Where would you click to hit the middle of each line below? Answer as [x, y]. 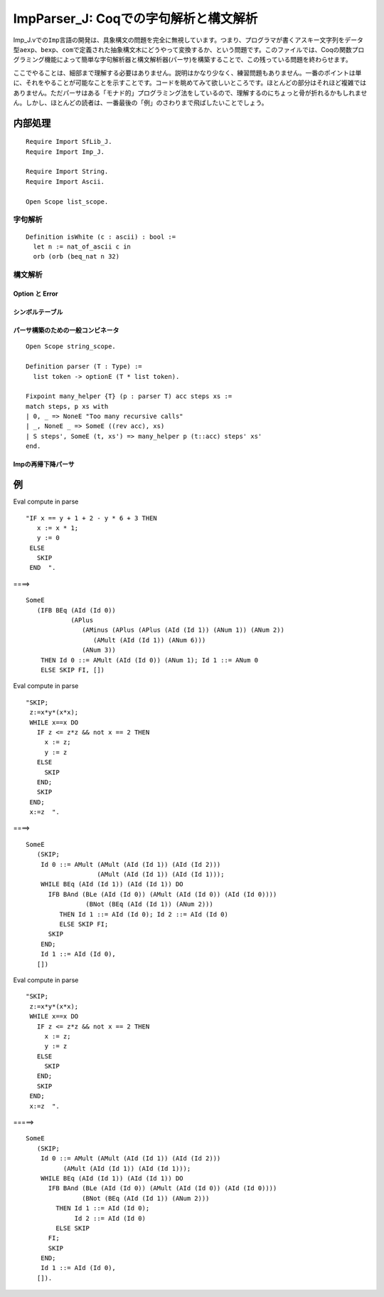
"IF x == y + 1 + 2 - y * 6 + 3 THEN [92, 518]
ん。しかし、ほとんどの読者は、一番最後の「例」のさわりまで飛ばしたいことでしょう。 [140, 103]
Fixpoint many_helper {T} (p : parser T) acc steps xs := [129, 396]
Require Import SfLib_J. [69, 142]
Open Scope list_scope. [67, 202]
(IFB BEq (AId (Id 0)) [76, 610]
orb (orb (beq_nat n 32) [76, 257]
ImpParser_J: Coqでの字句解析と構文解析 [135, 19]
